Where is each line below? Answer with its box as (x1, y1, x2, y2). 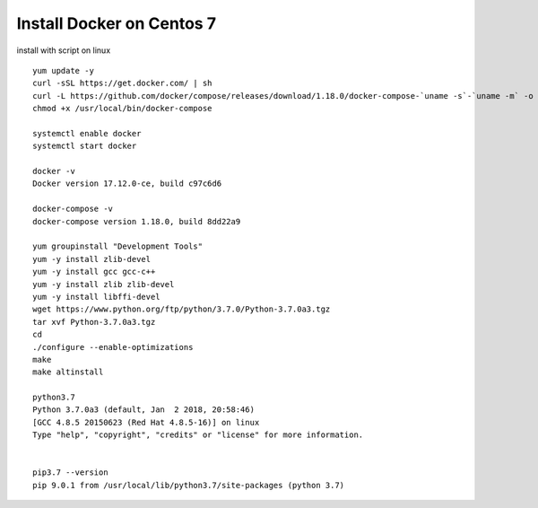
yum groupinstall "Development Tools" (32, 241, 204, 251)
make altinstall (32, 367, 104, 377)
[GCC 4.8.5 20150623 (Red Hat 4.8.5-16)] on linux (32, 417, 260, 427)
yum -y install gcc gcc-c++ (32, 267, 156, 277)
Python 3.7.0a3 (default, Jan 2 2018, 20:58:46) (32, 405, 256, 415)
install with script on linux (16, 45, 111, 56)
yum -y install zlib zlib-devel (32, 279, 175, 289)
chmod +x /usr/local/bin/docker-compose (32, 103, 213, 114)
